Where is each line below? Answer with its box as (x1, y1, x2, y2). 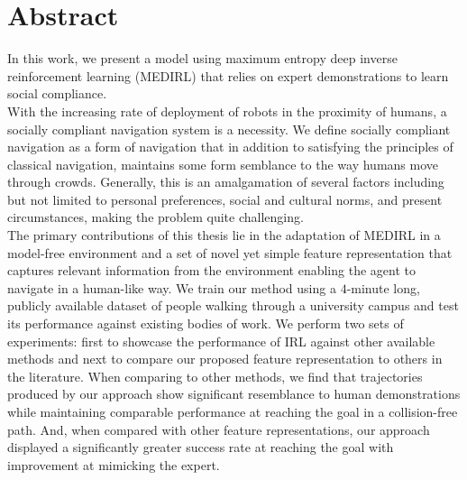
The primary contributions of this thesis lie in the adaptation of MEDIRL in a (7, 226, 441, 245)
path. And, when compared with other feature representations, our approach (7, 420, 430, 438)
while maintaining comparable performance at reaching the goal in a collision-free (7, 402, 458, 420)
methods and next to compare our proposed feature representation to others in (7, 349, 443, 368)
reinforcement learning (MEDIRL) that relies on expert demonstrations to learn (7, 66, 449, 85)
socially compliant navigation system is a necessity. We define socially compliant (7, 119, 451, 138)
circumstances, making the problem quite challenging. (7, 208, 304, 226)
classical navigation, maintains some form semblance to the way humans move (7, 154, 438, 173)
